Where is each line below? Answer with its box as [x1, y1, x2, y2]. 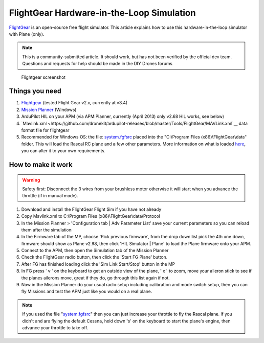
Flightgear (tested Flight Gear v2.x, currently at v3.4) [21, 100, 128, 106]
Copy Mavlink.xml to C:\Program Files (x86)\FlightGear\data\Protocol [21, 213, 160, 219]
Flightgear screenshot [21, 74, 66, 80]
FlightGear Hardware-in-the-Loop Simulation [9, 7, 196, 18]
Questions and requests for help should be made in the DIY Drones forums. [22, 61, 174, 67]
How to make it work [9, 160, 73, 169]
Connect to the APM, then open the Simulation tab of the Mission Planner [21, 248, 169, 253]
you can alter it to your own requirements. [21, 148, 106, 154]
